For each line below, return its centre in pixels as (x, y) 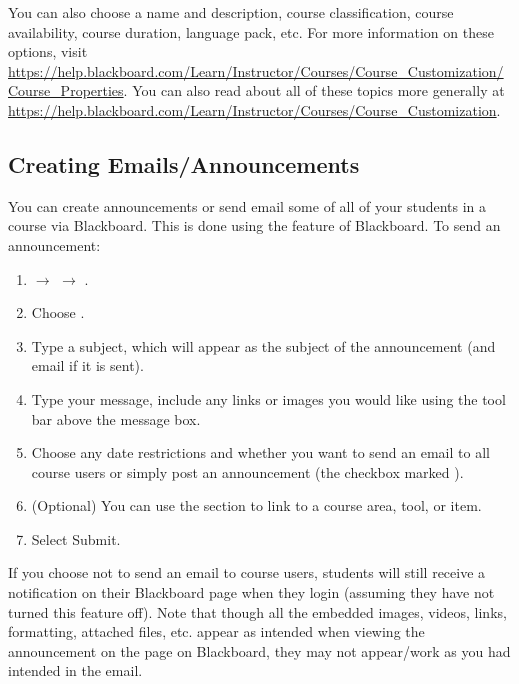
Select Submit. (76, 538)
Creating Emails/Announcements (184, 163)
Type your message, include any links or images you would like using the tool (268, 398)
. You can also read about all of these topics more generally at (314, 90)
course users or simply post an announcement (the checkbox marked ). (247, 471)
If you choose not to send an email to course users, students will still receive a (247, 572)
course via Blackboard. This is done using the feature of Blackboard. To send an (254, 225)
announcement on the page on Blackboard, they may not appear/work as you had (259, 650)
